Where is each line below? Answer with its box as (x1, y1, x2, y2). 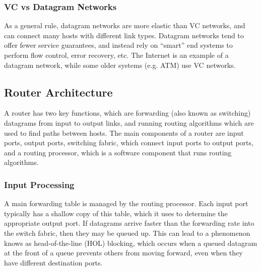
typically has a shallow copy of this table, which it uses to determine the (4, 208, 228, 218)
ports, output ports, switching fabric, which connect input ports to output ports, (4, 137, 253, 148)
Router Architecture (4, 84, 113, 100)
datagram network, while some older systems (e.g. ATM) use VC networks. (4, 59, 236, 70)
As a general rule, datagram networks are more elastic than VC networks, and (4, 20, 245, 31)
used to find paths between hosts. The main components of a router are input (4, 127, 244, 138)
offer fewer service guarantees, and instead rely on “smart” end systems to (4, 40, 233, 50)
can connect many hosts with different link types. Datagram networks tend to (4, 30, 244, 40)
